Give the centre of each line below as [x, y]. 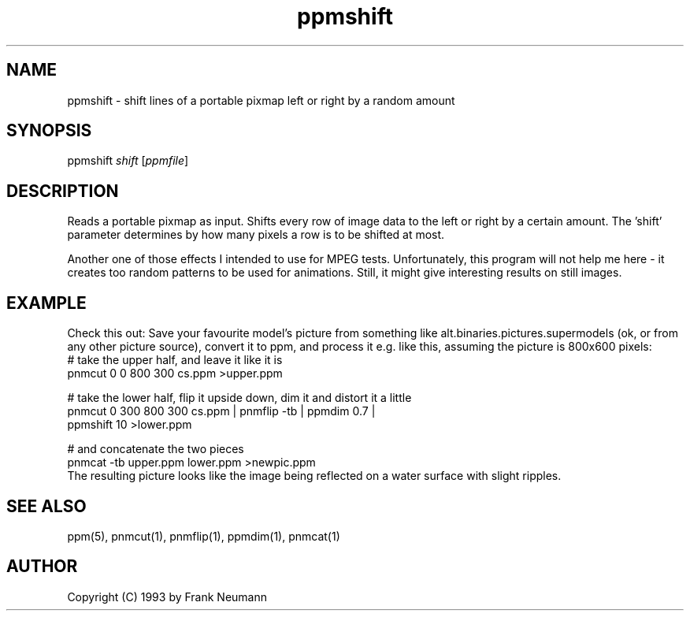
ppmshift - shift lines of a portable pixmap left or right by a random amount [261, 100]
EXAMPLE [46, 303]
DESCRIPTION [63, 191]
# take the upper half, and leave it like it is [175, 360]
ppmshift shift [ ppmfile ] [128, 161]
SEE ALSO [46, 506]
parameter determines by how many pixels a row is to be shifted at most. [256, 235]
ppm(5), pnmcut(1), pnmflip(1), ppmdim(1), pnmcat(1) [204, 536]
